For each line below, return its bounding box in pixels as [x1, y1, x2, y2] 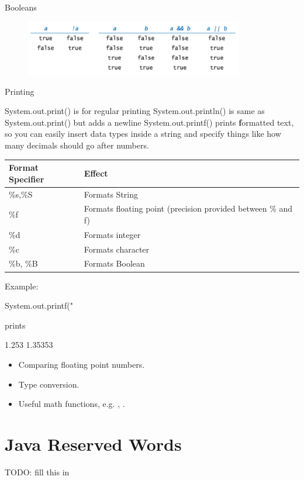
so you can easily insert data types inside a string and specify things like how [5, 127, 281, 140]
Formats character [84, 243, 150, 255]
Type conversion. [18, 378, 80, 390]
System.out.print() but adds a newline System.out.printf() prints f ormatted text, [5, 116, 294, 128]
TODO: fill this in [5, 465, 70, 478]
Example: [5, 279, 39, 292]
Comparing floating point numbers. [18, 358, 145, 370]
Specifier [9, 172, 44, 185]
